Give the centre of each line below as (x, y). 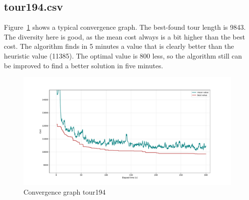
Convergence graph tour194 (65, 191)
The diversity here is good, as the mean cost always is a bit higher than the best (124, 36)
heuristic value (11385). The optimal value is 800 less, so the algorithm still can (123, 55)
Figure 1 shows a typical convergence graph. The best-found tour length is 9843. (125, 27)
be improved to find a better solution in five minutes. (84, 65)
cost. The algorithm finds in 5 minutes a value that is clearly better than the (119, 46)
